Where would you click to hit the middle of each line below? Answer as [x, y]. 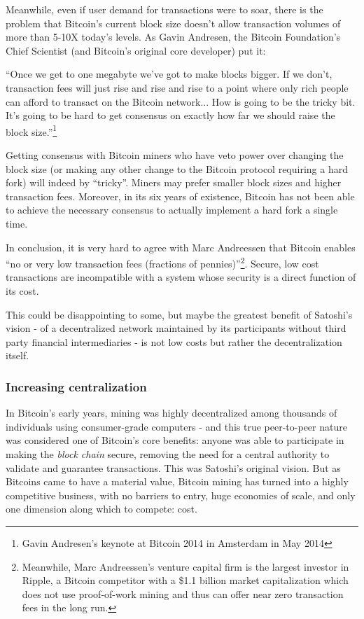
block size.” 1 [31, 130]
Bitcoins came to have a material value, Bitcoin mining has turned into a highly [177, 481]
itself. [17, 355]
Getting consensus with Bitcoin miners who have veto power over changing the [175, 155]
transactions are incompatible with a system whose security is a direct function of [181, 277]
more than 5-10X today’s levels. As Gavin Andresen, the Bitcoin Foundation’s [173, 37]
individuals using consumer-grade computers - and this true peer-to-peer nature [176, 426]
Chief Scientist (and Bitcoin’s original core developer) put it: [136, 50]
